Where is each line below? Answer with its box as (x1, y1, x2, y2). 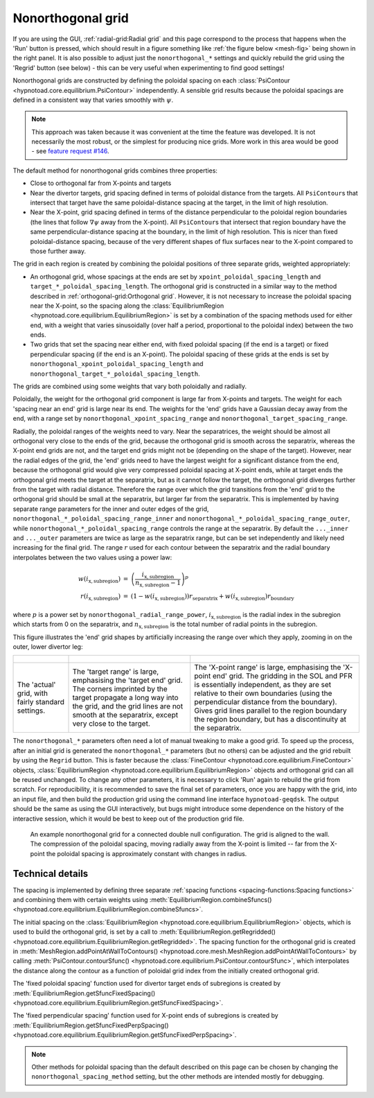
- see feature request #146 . (31, 147, 109, 155)
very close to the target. (72, 719, 150, 729)
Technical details (12, 867, 89, 880)
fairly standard (17, 697, 65, 707)
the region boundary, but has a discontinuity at (194, 715, 346, 724)
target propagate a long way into (72, 693, 179, 703)
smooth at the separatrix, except (72, 711, 179, 720)
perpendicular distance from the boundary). (194, 697, 337, 707)
